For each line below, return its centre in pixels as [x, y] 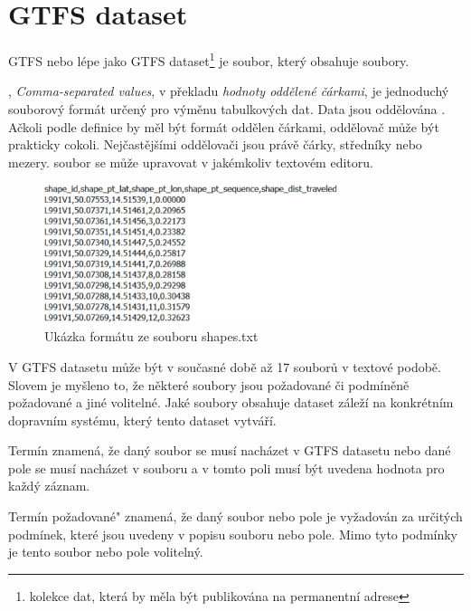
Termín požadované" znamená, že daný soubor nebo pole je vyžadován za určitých [235, 516]
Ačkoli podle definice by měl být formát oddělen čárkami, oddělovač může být [224, 126]
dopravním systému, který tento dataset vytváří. [142, 420]
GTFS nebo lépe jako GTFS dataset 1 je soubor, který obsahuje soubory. [209, 59]
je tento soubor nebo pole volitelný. [106, 552]
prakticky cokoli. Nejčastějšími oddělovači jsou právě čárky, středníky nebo [215, 144]
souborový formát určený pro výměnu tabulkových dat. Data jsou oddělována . [227, 108]
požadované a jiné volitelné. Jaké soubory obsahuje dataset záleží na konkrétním [231, 402]
